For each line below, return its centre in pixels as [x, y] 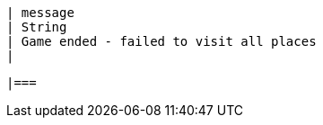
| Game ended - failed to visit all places [161, 41]
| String [37, 27]
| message [40, 13]
